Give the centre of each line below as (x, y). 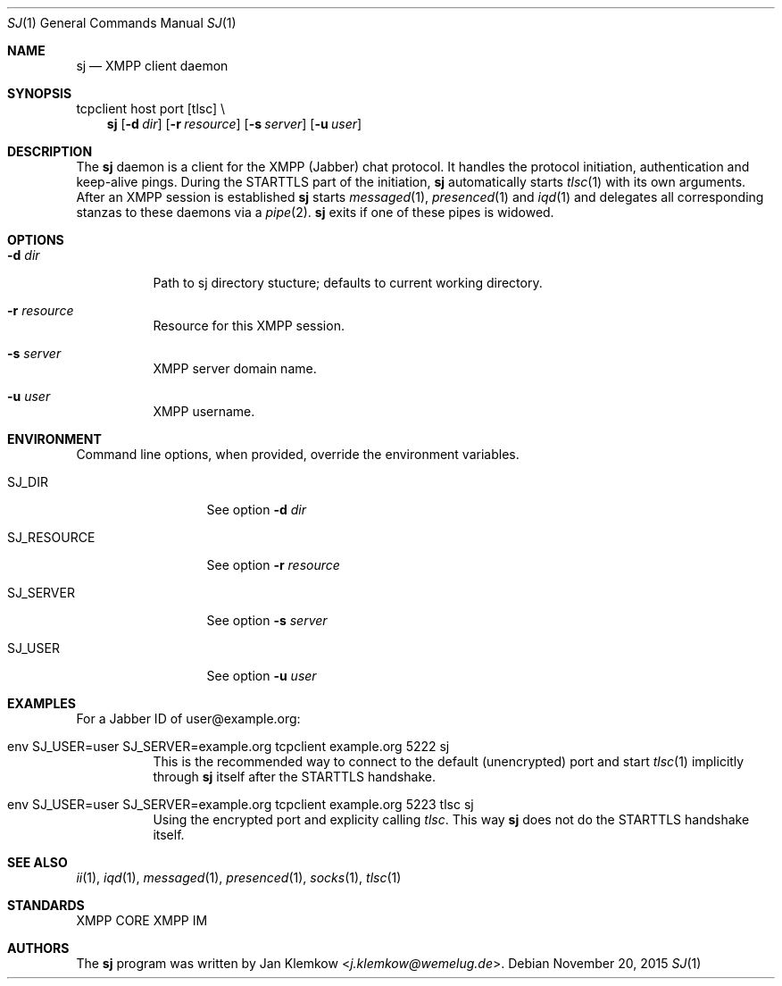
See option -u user (262, 676)
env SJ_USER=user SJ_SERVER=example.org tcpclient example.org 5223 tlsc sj (241, 804)
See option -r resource (273, 565)
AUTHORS (38, 948)
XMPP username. (204, 411)
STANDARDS (46, 905)
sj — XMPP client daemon (152, 66)
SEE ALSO (37, 862)
